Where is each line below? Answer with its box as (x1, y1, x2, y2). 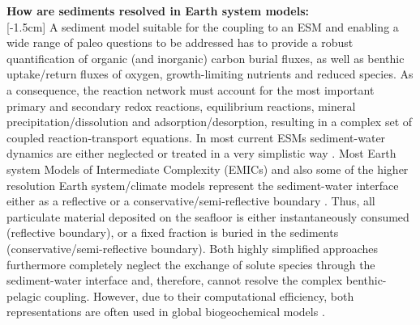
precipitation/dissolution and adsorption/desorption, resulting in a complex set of (6, 113, 413, 130)
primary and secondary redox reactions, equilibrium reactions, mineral (6, 97, 356, 114)
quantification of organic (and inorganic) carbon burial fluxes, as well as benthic (6, 49, 405, 66)
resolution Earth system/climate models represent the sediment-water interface (6, 176, 399, 193)
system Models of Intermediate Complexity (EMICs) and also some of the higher (6, 160, 409, 177)
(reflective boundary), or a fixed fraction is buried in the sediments (6, 224, 339, 241)
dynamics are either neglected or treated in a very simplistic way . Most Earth (6, 145, 396, 162)
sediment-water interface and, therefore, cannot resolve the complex (6, 272, 343, 289)
